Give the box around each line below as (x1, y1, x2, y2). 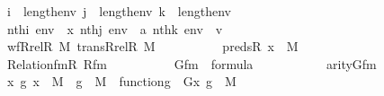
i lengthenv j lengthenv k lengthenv (6, 2, 231, 20)
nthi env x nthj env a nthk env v (6, 19, 223, 38)
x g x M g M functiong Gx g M (6, 72, 237, 91)
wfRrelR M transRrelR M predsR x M (6, 37, 299, 56)
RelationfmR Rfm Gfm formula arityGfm (6, 54, 377, 73)
